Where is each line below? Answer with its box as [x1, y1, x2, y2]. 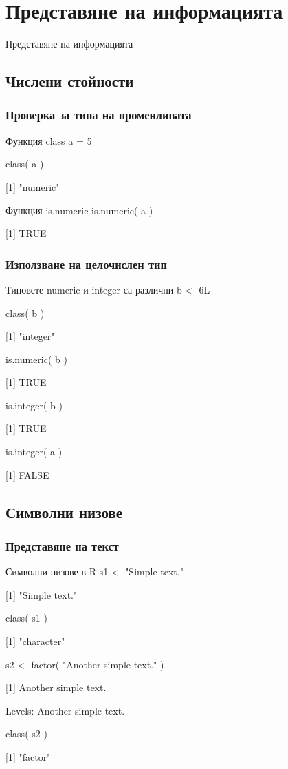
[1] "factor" [5, 750, 51, 763]
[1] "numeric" [5, 179, 60, 194]
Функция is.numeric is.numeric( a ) [5, 203, 153, 217]
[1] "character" [5, 634, 65, 648]
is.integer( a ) [5, 444, 63, 459]
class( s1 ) [5, 611, 47, 625]
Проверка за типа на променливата [5, 106, 192, 123]
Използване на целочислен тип [5, 255, 167, 272]
